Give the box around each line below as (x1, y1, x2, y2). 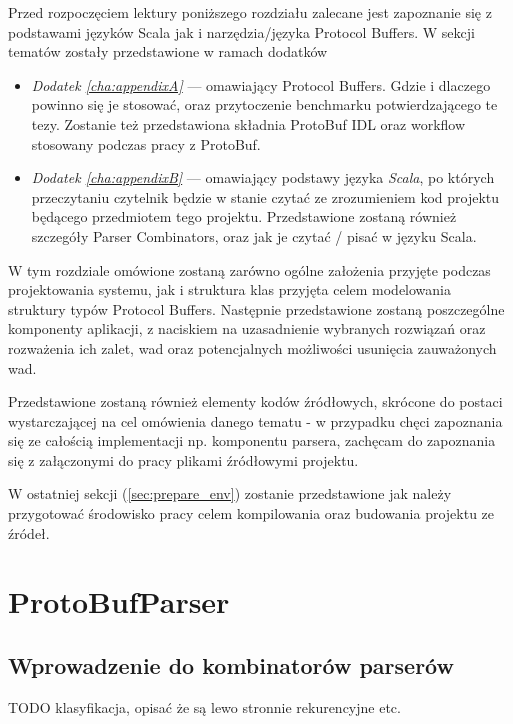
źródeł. (8, 522, 50, 543)
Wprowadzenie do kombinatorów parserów (8, 650, 454, 681)
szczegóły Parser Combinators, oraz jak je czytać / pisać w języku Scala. (31, 225, 477, 246)
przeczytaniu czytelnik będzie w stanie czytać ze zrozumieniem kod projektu (31, 186, 500, 207)
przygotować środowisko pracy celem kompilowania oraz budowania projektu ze (8, 503, 495, 524)
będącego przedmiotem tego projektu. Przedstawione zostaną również (31, 206, 457, 227)
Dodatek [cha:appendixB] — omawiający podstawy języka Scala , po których (31, 167, 495, 188)
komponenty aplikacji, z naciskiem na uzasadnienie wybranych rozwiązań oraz (8, 318, 486, 339)
